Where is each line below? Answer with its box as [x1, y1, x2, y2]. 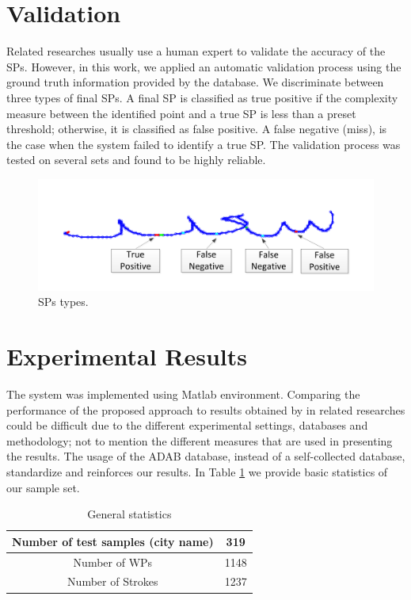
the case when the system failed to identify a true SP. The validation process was [6, 136, 401, 152]
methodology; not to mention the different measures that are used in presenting [6, 432, 393, 449]
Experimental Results [6, 340, 247, 373]
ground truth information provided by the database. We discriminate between [6, 74, 384, 90]
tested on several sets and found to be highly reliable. [6, 151, 266, 168]
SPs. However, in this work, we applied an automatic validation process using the [6, 58, 401, 75]
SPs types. [38, 293, 89, 310]
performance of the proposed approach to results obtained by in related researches [6, 401, 405, 418]
